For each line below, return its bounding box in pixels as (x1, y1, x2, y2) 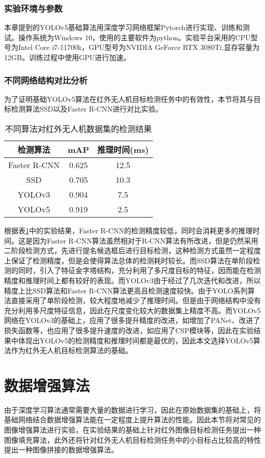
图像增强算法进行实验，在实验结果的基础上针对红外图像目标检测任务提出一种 (4, 424, 261, 435)
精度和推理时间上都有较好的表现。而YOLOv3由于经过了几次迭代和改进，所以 (4, 275, 261, 285)
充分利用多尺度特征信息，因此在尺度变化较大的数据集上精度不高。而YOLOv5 (4, 305, 261, 315)
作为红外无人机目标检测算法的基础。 (11, 345, 132, 356)
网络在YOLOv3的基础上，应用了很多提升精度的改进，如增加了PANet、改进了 (4, 315, 260, 326)
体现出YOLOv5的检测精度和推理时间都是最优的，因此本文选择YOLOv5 (18, 335, 253, 345)
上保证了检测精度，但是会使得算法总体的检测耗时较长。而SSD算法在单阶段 (4, 255, 253, 265)
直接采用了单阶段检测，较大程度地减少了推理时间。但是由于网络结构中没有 (11, 295, 261, 306)
